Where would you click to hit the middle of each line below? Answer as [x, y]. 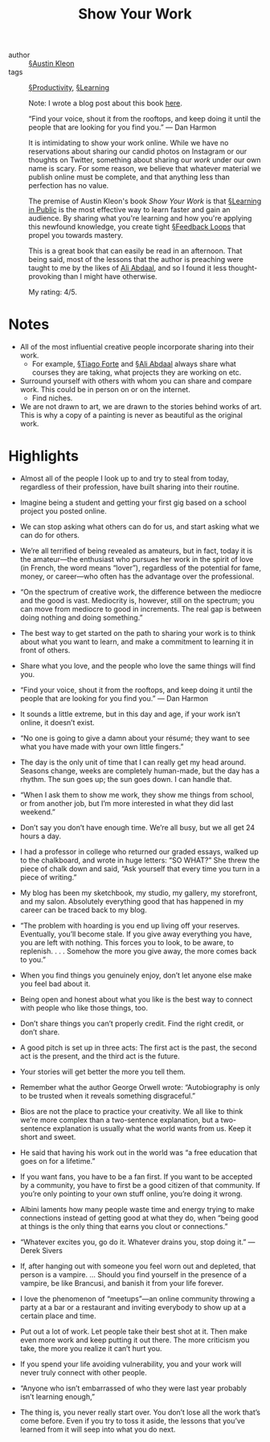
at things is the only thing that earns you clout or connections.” [124, 1227]
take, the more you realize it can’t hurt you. [91, 1349]
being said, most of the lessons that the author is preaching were [136, 260]
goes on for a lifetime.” [57, 1161]
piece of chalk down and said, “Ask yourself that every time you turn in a [140, 869]
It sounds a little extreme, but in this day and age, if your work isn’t [130, 714]
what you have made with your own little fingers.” [102, 747]
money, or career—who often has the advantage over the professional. [137, 576]
